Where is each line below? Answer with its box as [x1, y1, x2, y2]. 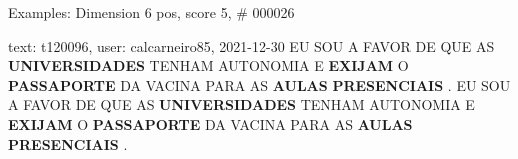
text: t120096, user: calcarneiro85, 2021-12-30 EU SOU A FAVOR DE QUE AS [8, 35, 495, 56]
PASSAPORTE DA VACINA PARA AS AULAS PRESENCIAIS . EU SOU [8, 74, 511, 95]
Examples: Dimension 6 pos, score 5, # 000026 [8, 2, 295, 22]
